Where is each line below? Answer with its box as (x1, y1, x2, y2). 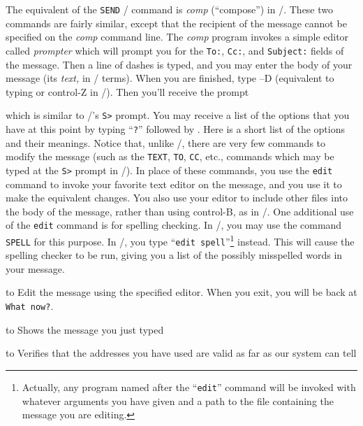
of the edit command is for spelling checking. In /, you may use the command (6, 218, 342, 232)
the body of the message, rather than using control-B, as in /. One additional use (6, 204, 354, 218)
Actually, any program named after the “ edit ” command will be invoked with (22, 379, 356, 394)
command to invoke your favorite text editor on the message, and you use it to (6, 176, 342, 191)
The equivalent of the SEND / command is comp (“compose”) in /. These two (6, 2, 334, 16)
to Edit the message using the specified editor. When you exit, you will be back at (6, 285, 357, 299)
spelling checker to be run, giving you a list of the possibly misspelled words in (6, 248, 343, 262)
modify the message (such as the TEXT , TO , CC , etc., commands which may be (6, 149, 334, 164)
